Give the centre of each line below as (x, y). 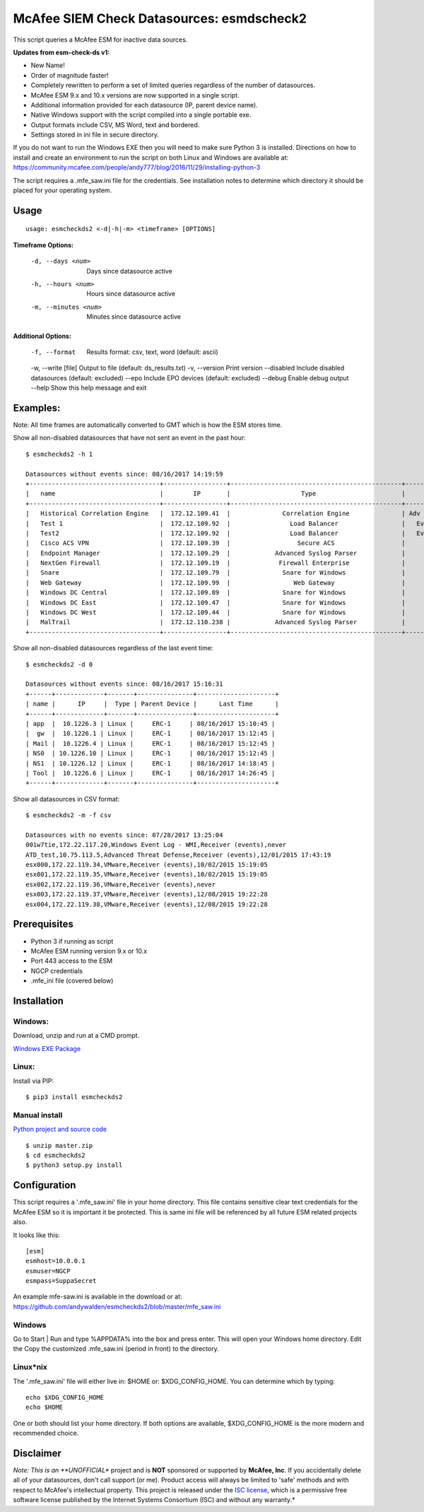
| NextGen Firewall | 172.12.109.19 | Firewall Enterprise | (216, 563)
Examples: (37, 408)
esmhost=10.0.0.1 (55, 1261)
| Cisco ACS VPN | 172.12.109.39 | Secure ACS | (216, 543)
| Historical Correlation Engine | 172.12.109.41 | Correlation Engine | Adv (223, 514)
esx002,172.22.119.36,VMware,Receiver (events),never (120, 884)
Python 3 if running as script (72, 941)
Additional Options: (42, 336)
